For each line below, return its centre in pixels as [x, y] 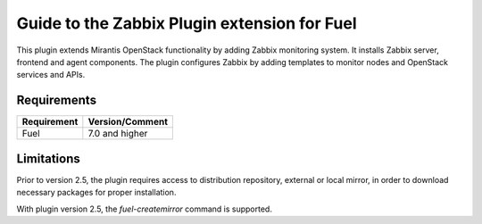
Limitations [48, 158]
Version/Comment [128, 122]
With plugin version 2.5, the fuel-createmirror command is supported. [144, 209]
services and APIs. [51, 75]
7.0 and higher [118, 134]
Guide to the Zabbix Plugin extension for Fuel [187, 23]
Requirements [57, 100]
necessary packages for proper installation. [96, 193]
